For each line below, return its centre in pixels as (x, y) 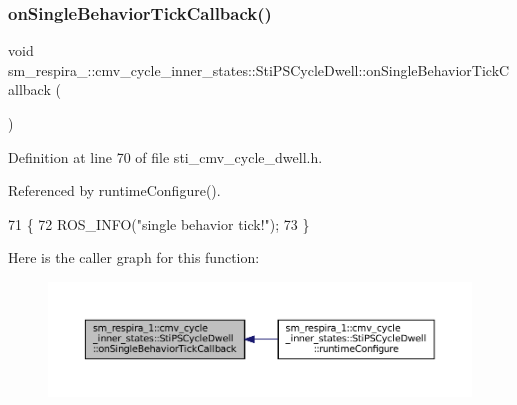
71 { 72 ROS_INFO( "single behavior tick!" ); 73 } (159, 223)
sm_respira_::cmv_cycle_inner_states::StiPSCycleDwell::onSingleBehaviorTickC (259, 69)
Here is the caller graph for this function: (134, 257)
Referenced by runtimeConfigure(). (114, 190)
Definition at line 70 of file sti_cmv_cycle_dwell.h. (165, 156)
